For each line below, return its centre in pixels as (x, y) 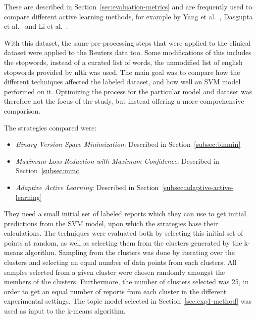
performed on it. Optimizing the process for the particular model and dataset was (128, 91)
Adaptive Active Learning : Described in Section (87, 187)
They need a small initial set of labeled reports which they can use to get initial (125, 214)
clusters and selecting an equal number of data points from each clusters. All (120, 262)
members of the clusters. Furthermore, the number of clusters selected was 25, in (127, 282)
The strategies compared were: (50, 127)
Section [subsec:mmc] (48, 170)
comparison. (22, 110)
